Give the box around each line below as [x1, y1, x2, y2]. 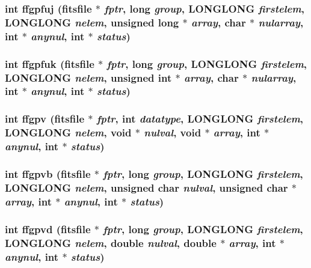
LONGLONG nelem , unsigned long [5, 14, 179, 29]
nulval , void [144, 125, 202, 140]
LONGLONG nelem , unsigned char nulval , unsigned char [5, 180, 288, 195]
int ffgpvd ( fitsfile [5, 221, 91, 236]
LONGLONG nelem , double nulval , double [5, 235, 217, 250]
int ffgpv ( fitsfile [5, 111, 85, 126]
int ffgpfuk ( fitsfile [5, 56, 94, 71]
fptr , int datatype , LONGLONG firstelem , [96, 111, 304, 126]
